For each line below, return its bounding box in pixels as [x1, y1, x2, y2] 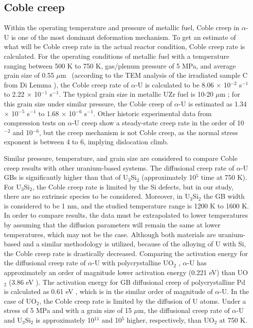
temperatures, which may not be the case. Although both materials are [4, 229, 216, 239]
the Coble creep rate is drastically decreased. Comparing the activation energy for [4, 248, 248, 258]
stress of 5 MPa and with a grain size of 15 [4, 305, 132, 315]
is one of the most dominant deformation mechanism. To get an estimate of [11, 32, 236, 42]
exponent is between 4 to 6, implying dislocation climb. [4, 137, 169, 147]
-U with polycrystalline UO [92, 258, 174, 268]
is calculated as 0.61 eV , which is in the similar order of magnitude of [4, 286, 213, 296]
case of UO [4, 295, 36, 306]
